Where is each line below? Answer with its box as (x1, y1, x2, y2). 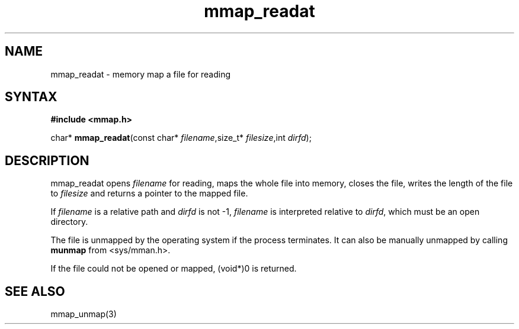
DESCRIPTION (5, 153, 89, 168)
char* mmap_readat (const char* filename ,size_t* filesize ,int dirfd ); (50, 133, 312, 143)
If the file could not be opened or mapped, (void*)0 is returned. (50, 263, 297, 274)
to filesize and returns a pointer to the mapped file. (50, 188, 248, 199)
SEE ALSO (5, 283, 65, 299)
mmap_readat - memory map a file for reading (50, 69, 231, 79)
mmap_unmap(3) (50, 309, 117, 320)
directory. (50, 217, 88, 227)
